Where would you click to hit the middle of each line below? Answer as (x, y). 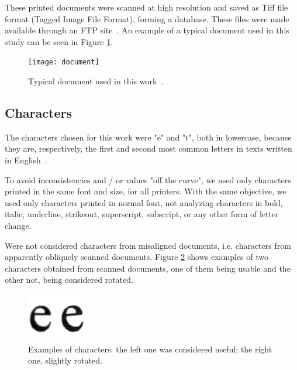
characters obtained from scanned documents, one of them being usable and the (148, 268)
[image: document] (64, 62)
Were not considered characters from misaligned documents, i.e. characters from (148, 245)
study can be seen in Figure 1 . (59, 41)
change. (18, 225)
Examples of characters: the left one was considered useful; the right (150, 349)
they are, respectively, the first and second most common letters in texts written (148, 148)
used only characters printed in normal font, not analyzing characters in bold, (144, 202)
